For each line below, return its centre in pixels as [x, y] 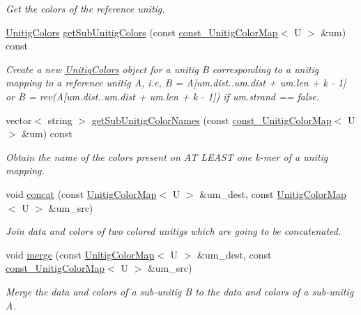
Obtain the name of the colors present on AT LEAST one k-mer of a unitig [167, 156]
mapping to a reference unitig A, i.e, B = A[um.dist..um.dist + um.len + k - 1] [176, 83]
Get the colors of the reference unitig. [85, 8]
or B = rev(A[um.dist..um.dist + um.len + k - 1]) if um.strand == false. [162, 96]
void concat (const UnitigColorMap [81, 193]
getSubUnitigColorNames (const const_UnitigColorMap [212, 120]
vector [19, 120]
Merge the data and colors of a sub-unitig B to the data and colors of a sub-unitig [180, 291]
